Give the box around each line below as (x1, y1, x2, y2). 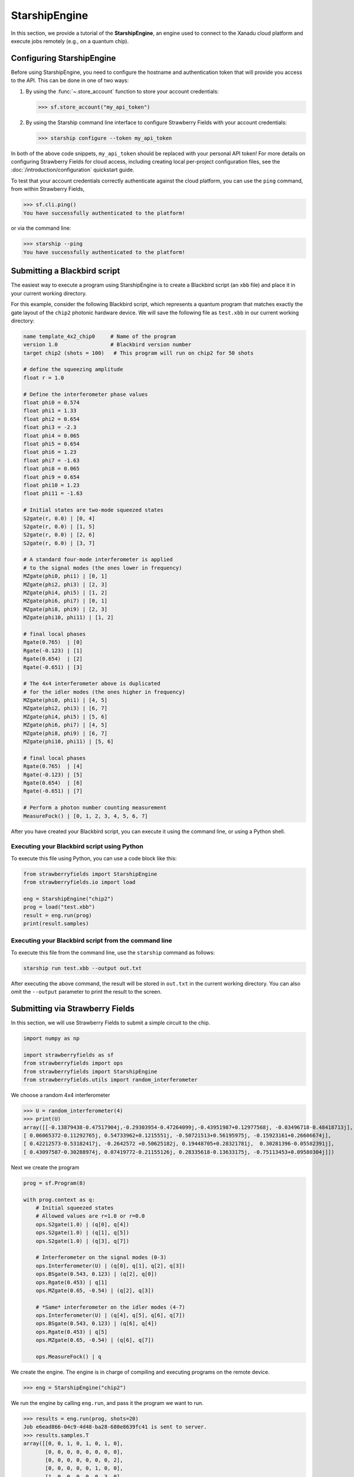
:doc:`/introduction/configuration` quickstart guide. (11, 166, 135, 174)
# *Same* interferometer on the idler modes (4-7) (35, 1303, 185, 1310)
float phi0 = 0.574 (23, 399, 80, 406)
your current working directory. (11, 289, 87, 297)
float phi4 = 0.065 (23, 432, 80, 439)
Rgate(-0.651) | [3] (23, 663, 83, 671)
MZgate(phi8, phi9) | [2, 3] (23, 606, 108, 613)
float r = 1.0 (23, 374, 64, 381)
